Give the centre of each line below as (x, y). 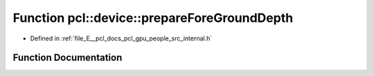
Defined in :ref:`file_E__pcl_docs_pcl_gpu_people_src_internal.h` (121, 38)
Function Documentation (68, 58)
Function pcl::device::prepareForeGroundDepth (153, 18)
